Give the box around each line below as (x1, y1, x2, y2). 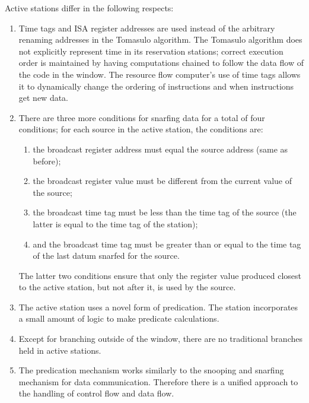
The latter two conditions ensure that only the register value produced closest (18, 269, 301, 281)
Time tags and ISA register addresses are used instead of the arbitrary (18, 21, 275, 34)
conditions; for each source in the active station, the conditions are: (18, 123, 263, 135)
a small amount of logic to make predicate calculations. (18, 312, 219, 325)
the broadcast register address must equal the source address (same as (33, 142, 288, 155)
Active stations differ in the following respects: (5, 2, 174, 14)
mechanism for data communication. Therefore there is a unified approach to (18, 375, 298, 388)
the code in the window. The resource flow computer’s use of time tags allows (18, 68, 301, 80)
